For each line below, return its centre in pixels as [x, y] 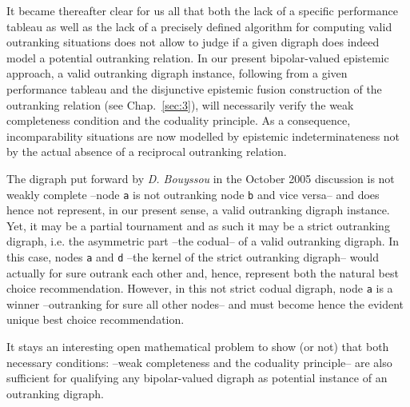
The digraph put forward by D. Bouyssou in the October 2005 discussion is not [201, 178]
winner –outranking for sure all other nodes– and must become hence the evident [205, 303]
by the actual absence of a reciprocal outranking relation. [147, 152]
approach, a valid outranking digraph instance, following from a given [177, 73]
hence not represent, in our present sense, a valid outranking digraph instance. [198, 210]
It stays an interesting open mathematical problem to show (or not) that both [198, 347]
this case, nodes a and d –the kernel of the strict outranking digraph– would [193, 256]
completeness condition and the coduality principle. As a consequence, [179, 120]
